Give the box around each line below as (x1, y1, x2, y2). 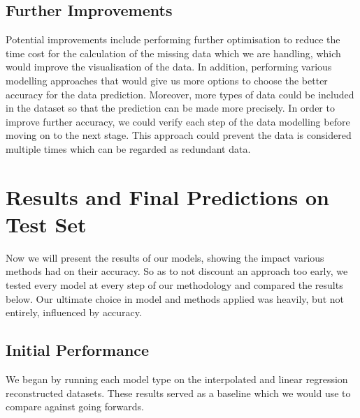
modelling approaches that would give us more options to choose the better (6, 73, 328, 87)
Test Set (6, 209, 87, 238)
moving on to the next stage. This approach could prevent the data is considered (6, 128, 352, 142)
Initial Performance (6, 339, 150, 361)
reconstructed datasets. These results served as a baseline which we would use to (6, 385, 351, 400)
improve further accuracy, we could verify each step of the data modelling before (6, 114, 350, 128)
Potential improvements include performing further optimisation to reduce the (6, 32, 340, 47)
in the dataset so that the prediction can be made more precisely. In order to (6, 100, 335, 115)
